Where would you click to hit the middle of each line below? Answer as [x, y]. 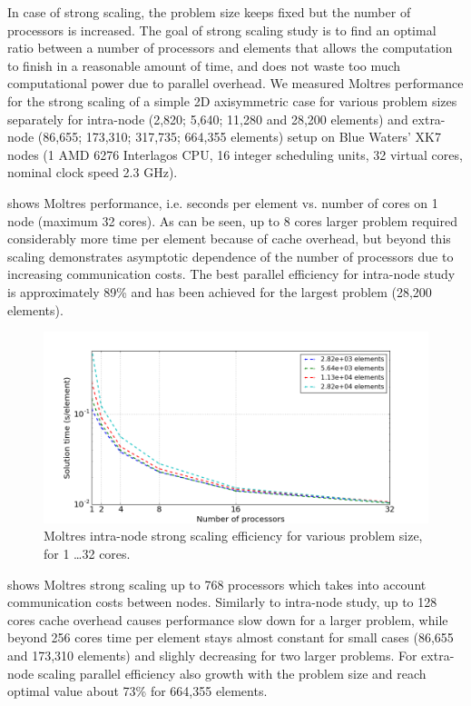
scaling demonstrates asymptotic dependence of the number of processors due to [231, 256]
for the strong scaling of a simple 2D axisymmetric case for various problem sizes [232, 100]
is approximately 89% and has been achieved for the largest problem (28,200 [220, 291]
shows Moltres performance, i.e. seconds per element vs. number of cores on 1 [223, 202]
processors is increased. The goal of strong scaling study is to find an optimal [222, 30]
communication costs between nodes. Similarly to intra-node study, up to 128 [222, 602]
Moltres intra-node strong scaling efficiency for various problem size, [233, 536]
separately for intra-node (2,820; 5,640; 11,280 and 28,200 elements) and [208, 119]
